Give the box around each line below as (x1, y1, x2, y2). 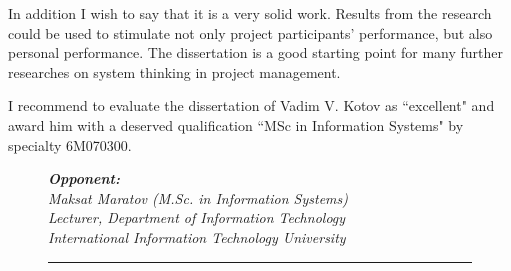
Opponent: (48, 168, 120, 189)
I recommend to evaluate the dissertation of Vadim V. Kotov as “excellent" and (8, 95, 495, 116)
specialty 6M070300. (8, 134, 132, 155)
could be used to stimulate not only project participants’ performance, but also (8, 22, 493, 43)
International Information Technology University (48, 226, 346, 247)
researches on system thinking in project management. (8, 61, 341, 82)
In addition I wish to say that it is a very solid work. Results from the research (8, 3, 492, 23)
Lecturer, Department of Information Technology (48, 207, 346, 228)
